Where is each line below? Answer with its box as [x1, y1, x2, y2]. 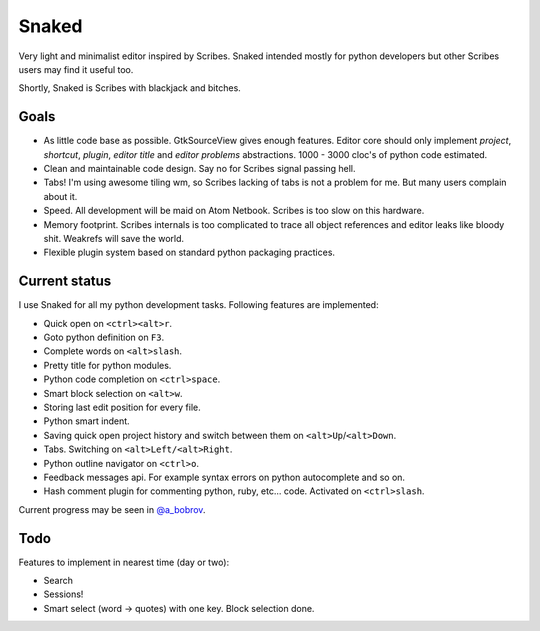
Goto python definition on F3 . [43, 331, 165, 344]
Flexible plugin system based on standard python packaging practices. [43, 246, 335, 259]
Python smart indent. [43, 415, 130, 427]
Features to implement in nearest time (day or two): [18, 556, 230, 568]
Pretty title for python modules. [43, 359, 172, 371]
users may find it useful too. [18, 63, 134, 75]
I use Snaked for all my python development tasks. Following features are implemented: [18, 299, 379, 311]
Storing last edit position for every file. [43, 401, 202, 413]
